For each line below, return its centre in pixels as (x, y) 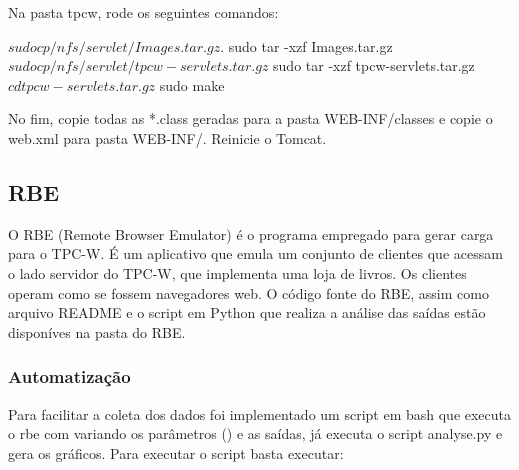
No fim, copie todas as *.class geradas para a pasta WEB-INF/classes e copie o (250, 118)
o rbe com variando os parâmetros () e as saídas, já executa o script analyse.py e (255, 433)
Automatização (69, 376)
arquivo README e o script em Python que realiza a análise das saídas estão (247, 312)
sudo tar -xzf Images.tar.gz (310, 45)
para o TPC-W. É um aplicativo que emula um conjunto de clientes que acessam (255, 253)
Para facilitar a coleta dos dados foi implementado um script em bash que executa (260, 413)
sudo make (192, 84)
